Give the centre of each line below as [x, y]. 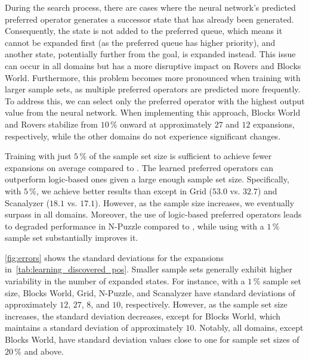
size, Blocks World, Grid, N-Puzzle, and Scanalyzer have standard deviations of [150, 292]
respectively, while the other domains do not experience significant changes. [143, 136]
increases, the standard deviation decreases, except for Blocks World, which [143, 316]
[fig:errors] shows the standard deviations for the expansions [115, 257]
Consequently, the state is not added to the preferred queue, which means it [144, 31]
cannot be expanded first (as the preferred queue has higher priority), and [140, 42]
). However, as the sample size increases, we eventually [195, 202]
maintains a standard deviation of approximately [94, 328]
